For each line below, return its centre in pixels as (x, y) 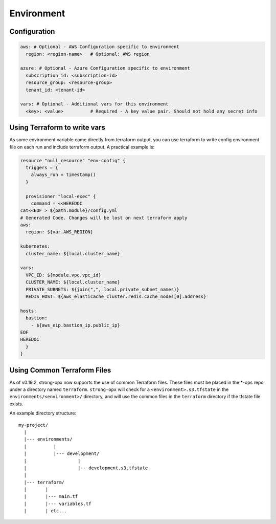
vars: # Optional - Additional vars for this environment (94, 104)
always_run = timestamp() (63, 175)
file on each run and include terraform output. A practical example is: (82, 147)
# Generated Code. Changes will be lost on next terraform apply (104, 218)
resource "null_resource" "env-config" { (73, 160)
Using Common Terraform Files (60, 370)
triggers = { (42, 167)
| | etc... (45, 511)
